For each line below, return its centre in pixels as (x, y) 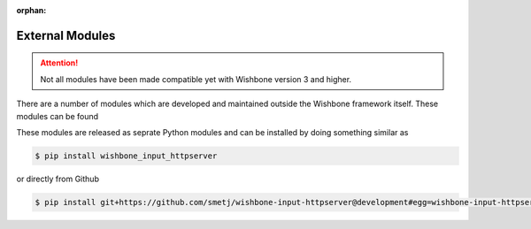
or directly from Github (58, 179)
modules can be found (58, 116)
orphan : (31, 10)
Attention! (59, 63)
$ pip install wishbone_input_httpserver (126, 156)
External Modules (66, 35)
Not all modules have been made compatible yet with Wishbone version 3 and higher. (196, 79)
